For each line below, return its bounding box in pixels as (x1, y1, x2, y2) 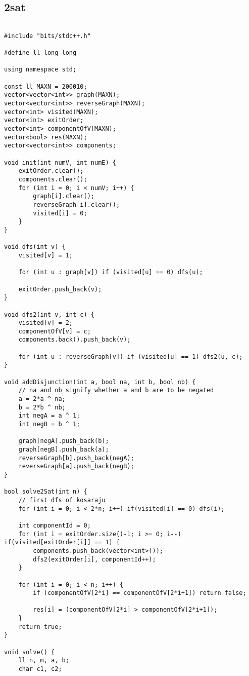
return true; (18, 623, 62, 630)
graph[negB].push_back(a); (18, 446, 109, 454)
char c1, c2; (18, 665, 62, 673)
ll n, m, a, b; (18, 657, 69, 664)
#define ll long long (4, 49, 77, 57)
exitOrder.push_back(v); (18, 285, 102, 293)
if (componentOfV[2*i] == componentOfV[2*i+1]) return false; (33, 589, 246, 597)
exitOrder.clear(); (18, 167, 84, 175)
